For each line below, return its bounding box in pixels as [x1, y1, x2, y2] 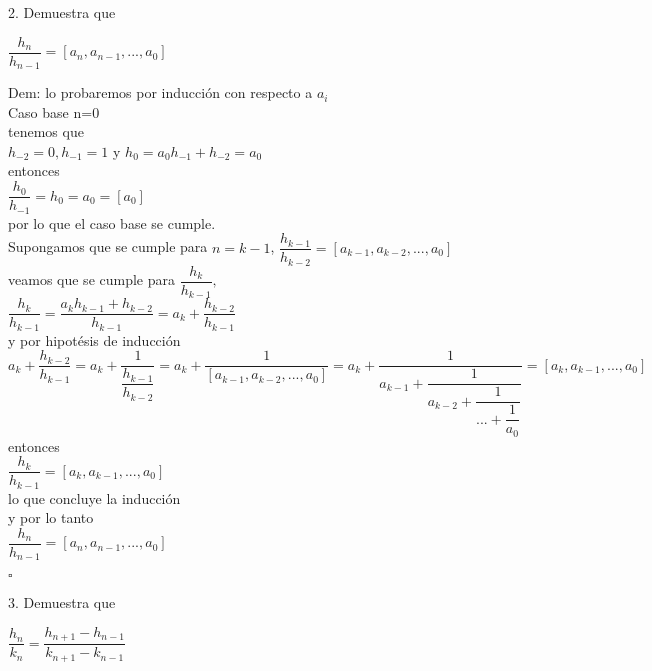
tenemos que [8, 121, 84, 142]
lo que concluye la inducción [8, 487, 181, 508]
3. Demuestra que [8, 592, 116, 613]
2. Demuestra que [8, 2, 116, 22]
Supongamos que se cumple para [8, 236, 208, 257]
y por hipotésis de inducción [8, 329, 181, 350]
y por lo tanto [8, 507, 94, 528]
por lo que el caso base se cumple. [8, 212, 216, 233]
